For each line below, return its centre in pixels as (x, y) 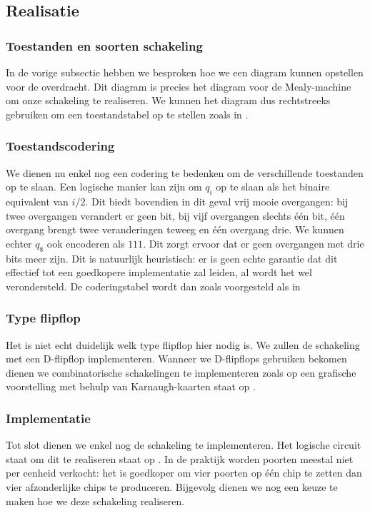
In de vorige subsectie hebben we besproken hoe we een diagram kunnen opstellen (185, 72)
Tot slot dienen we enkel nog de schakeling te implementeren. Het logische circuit (184, 445)
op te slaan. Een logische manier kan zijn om (104, 187)
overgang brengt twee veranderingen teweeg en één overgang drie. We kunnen (175, 229)
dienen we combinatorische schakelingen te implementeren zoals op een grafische (181, 372)
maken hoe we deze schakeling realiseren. (95, 501)
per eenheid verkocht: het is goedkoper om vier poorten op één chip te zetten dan (184, 473)
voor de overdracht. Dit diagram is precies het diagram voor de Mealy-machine (179, 86)
